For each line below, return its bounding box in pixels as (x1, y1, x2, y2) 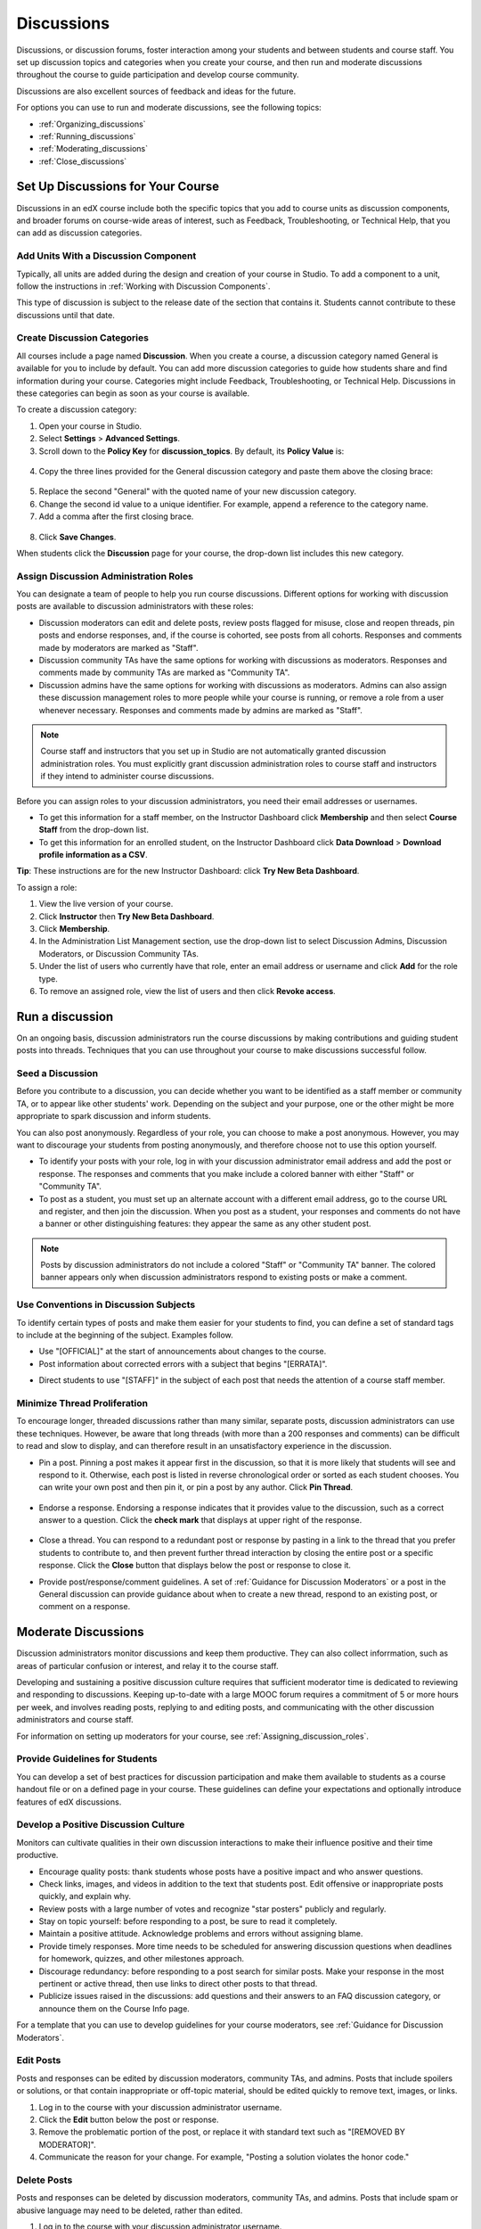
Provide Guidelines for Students (16, 1753, 158, 1765)
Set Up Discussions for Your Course (16, 179, 220, 194)
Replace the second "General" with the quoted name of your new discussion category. (38, 486, 356, 497)
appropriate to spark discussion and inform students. (16, 1111, 211, 1122)
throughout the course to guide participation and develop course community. (16, 70, 299, 80)
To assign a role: (16, 882, 77, 892)
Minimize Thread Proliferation (16, 1396, 149, 1409)
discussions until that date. (16, 309, 115, 320)
